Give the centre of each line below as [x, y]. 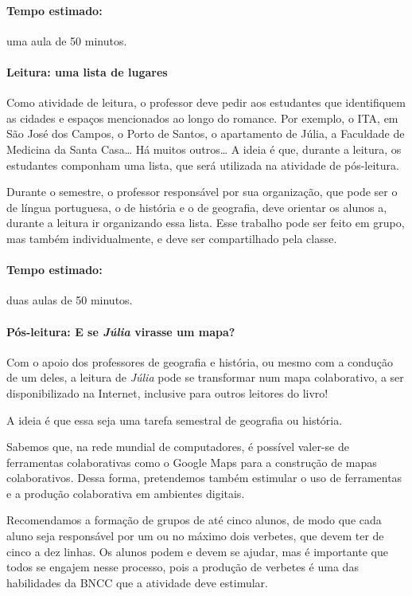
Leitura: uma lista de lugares [87, 71]
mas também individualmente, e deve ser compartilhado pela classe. [172, 238]
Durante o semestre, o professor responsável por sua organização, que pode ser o [202, 192]
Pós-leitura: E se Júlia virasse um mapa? [121, 331]
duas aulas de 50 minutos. [70, 300]
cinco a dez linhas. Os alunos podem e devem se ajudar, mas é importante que [197, 551]
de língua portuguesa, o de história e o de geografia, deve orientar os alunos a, [197, 207]
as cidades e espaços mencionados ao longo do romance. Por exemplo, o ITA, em [202, 118]
